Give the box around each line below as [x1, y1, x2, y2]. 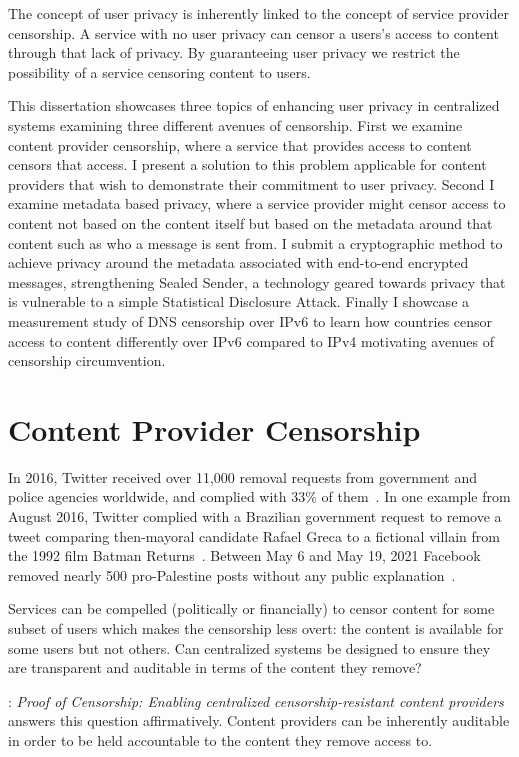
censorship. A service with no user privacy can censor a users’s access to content [8, 22, 499, 43]
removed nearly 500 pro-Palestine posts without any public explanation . [8, 564, 456, 585]
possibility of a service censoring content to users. [8, 61, 311, 82]
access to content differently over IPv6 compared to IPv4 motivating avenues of [8, 330, 495, 351]
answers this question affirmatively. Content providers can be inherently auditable [8, 710, 510, 731]
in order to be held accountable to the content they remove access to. [8, 729, 433, 750]
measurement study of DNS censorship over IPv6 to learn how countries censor [8, 310, 493, 331]
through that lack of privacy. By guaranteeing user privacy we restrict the [8, 42, 460, 63]
